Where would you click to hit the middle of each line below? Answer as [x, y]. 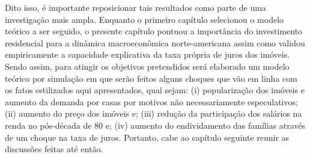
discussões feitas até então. [54, 149]
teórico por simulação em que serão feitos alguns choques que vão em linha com [151, 78]
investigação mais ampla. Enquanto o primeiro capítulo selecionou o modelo [144, 19]
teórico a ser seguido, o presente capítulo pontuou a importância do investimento [154, 31]
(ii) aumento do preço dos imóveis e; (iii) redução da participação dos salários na [153, 113]
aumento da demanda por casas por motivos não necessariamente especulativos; [151, 101]
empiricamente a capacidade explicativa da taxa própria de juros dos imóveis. [147, 54]
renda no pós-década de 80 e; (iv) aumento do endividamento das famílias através [155, 125]
